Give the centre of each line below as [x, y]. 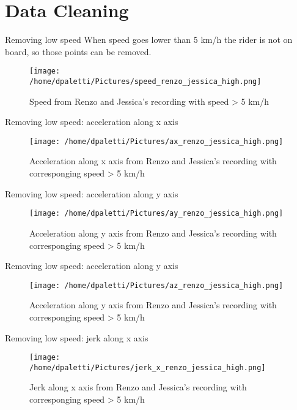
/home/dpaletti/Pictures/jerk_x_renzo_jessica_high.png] [148, 367]
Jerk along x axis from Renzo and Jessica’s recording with [138, 387]
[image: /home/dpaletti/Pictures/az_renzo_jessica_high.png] [156, 285]
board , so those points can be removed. [78, 51]
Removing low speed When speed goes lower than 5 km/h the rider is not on [149, 40]
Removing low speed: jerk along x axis [77, 337]
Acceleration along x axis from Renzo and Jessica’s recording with [153, 161]
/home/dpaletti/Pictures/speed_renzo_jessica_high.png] [145, 81]
